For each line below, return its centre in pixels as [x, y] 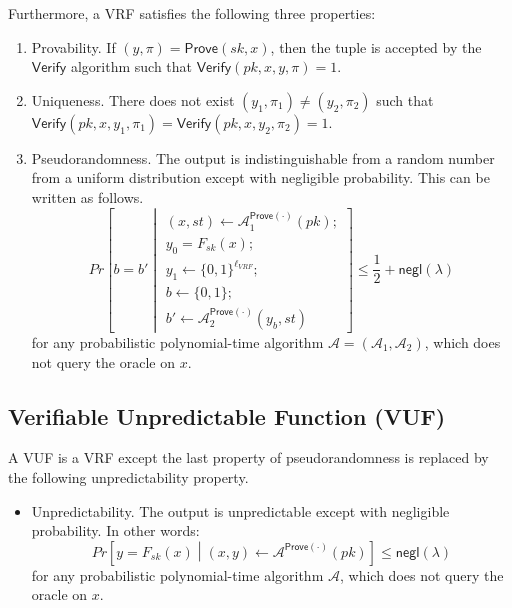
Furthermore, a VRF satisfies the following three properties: [192, 13]
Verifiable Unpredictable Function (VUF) [227, 415]
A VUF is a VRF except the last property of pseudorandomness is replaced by [248, 457]
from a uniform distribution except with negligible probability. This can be [260, 177]
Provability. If [73, 46]
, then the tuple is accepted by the [376, 46]
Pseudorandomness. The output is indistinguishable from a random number [263, 157]
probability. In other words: [115, 530]
